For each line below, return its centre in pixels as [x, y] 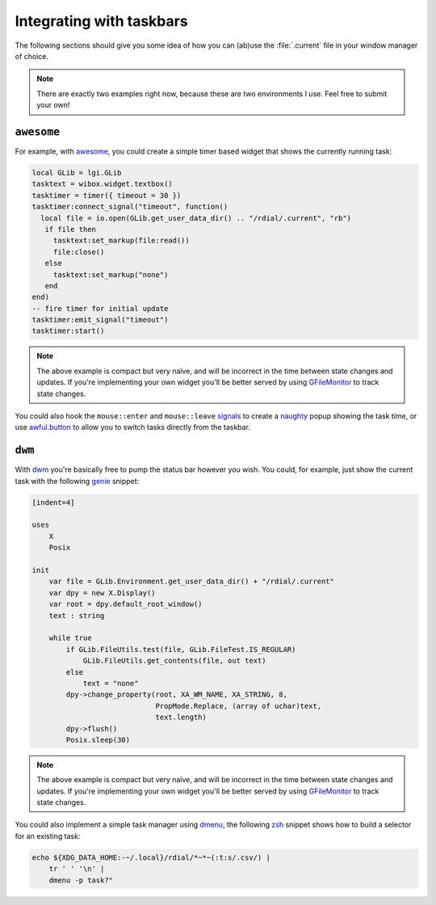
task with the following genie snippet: [77, 481]
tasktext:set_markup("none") [111, 274]
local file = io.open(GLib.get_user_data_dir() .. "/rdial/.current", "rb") [196, 218]
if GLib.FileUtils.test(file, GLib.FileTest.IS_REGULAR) [181, 649]
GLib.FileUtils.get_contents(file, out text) [174, 661]
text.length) [181, 718]
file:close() [79, 252]
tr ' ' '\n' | [77, 869]
